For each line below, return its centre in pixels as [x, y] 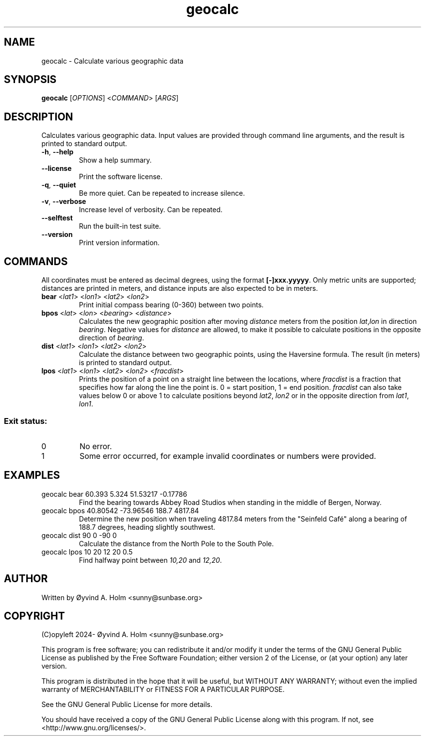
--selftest [57, 218]
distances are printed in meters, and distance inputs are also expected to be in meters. [180, 288]
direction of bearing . [112, 338]
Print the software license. [121, 177]
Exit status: [26, 421]
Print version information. [119, 243]
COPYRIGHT [34, 616]
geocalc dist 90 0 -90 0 [79, 535]
